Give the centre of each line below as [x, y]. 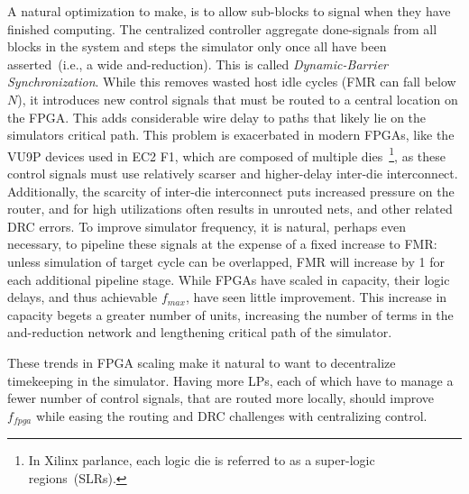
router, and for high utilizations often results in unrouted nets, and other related [230, 209]
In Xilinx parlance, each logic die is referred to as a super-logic [202, 460]
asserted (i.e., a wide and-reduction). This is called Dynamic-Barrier [198, 64]
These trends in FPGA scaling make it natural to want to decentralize [202, 362]
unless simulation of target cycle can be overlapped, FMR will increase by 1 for [226, 261]
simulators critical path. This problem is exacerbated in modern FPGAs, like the [231, 135]
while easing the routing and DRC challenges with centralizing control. [231, 415]
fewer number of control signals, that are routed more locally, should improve [221, 398]
